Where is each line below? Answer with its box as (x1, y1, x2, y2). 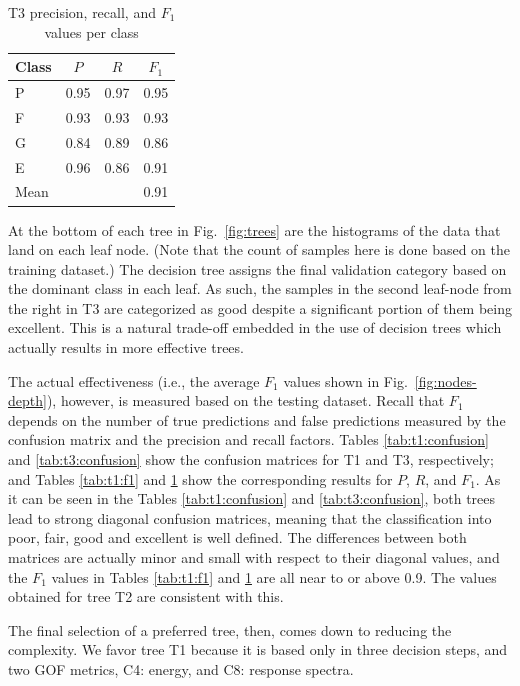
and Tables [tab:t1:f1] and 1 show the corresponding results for (8, 468, 393, 489)
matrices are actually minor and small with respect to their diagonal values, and (8, 547, 500, 567)
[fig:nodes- (414, 370, 477, 391)
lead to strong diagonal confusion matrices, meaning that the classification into (8, 507, 492, 528)
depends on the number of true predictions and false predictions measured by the (8, 409, 506, 430)
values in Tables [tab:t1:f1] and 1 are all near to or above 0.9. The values (51, 566, 497, 587)
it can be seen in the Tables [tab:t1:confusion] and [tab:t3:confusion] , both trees (8, 488, 496, 509)
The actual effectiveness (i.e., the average (8, 370, 260, 391)
